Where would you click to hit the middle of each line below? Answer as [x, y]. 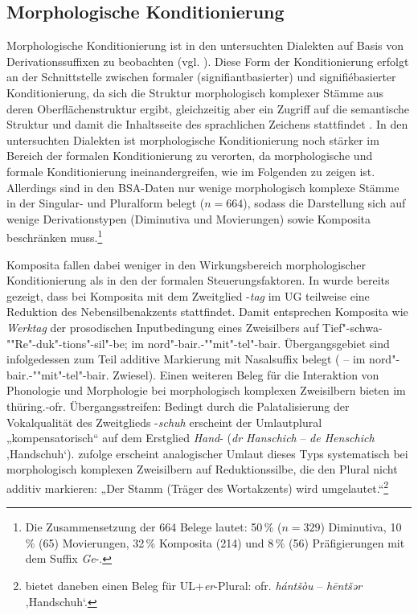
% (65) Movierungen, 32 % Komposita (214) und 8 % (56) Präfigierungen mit [215, 542]
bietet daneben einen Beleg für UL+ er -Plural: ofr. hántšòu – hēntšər [194, 585]
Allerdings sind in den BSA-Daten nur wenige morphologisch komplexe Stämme [203, 187]
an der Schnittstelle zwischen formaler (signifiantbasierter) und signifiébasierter [201, 77]
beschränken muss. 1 [55, 236]
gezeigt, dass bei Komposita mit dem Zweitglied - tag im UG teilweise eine [188, 295]
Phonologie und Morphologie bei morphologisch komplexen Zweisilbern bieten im [206, 390]
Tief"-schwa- [352, 327]
